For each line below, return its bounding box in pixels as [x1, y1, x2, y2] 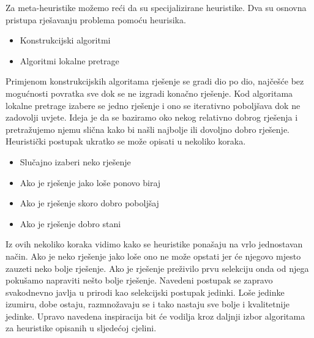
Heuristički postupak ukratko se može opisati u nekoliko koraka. [6, 135, 246, 148]
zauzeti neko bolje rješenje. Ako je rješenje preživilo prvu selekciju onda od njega [6, 261, 309, 274]
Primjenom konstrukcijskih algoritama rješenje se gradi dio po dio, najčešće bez [6, 75, 304, 88]
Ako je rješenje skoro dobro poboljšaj [20, 197, 159, 209]
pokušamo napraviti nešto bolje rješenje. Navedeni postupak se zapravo [6, 274, 273, 287]
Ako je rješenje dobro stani [20, 217, 121, 230]
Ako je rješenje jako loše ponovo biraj [20, 176, 161, 189]
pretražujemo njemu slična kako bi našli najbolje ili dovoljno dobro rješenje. [6, 122, 290, 135]
